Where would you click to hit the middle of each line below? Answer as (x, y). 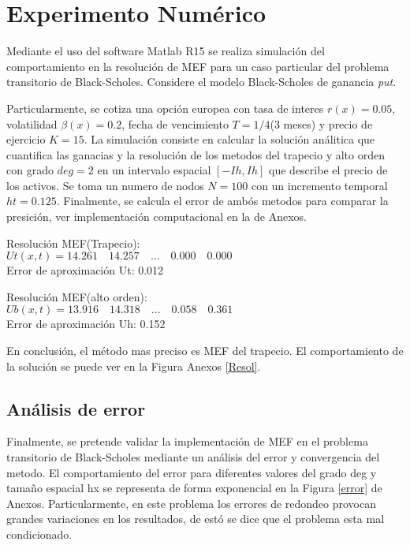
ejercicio (26, 139)
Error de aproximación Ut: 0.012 (85, 270)
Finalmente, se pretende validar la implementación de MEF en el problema (187, 441)
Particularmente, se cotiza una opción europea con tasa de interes (165, 108)
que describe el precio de (328, 170)
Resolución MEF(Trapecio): (73, 243)
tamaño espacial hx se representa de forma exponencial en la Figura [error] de (194, 488)
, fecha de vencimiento (175, 123)
